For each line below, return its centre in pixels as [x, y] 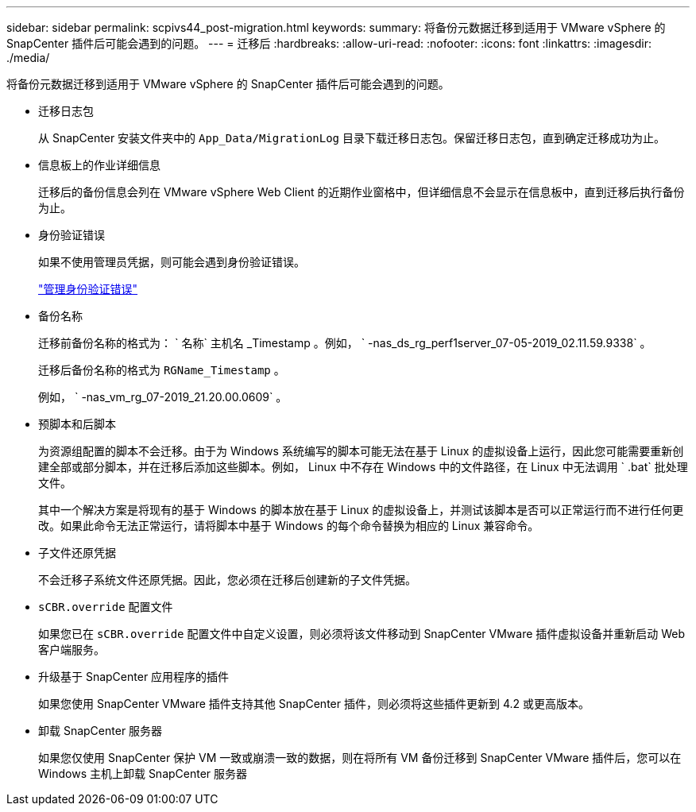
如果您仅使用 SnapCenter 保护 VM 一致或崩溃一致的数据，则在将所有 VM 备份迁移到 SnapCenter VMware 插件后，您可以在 [360, 758]
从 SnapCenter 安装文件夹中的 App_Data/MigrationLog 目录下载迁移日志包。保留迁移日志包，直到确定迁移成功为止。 [352, 138]
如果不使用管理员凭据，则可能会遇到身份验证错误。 [172, 262]
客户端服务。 [72, 650]
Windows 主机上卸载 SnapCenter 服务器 [143, 773]
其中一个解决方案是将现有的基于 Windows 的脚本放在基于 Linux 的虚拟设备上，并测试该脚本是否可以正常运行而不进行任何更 [361, 510]
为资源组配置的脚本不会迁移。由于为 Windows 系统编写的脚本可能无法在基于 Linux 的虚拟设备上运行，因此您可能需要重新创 [361, 451]
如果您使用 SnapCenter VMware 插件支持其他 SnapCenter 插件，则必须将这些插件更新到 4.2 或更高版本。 [314, 704]
